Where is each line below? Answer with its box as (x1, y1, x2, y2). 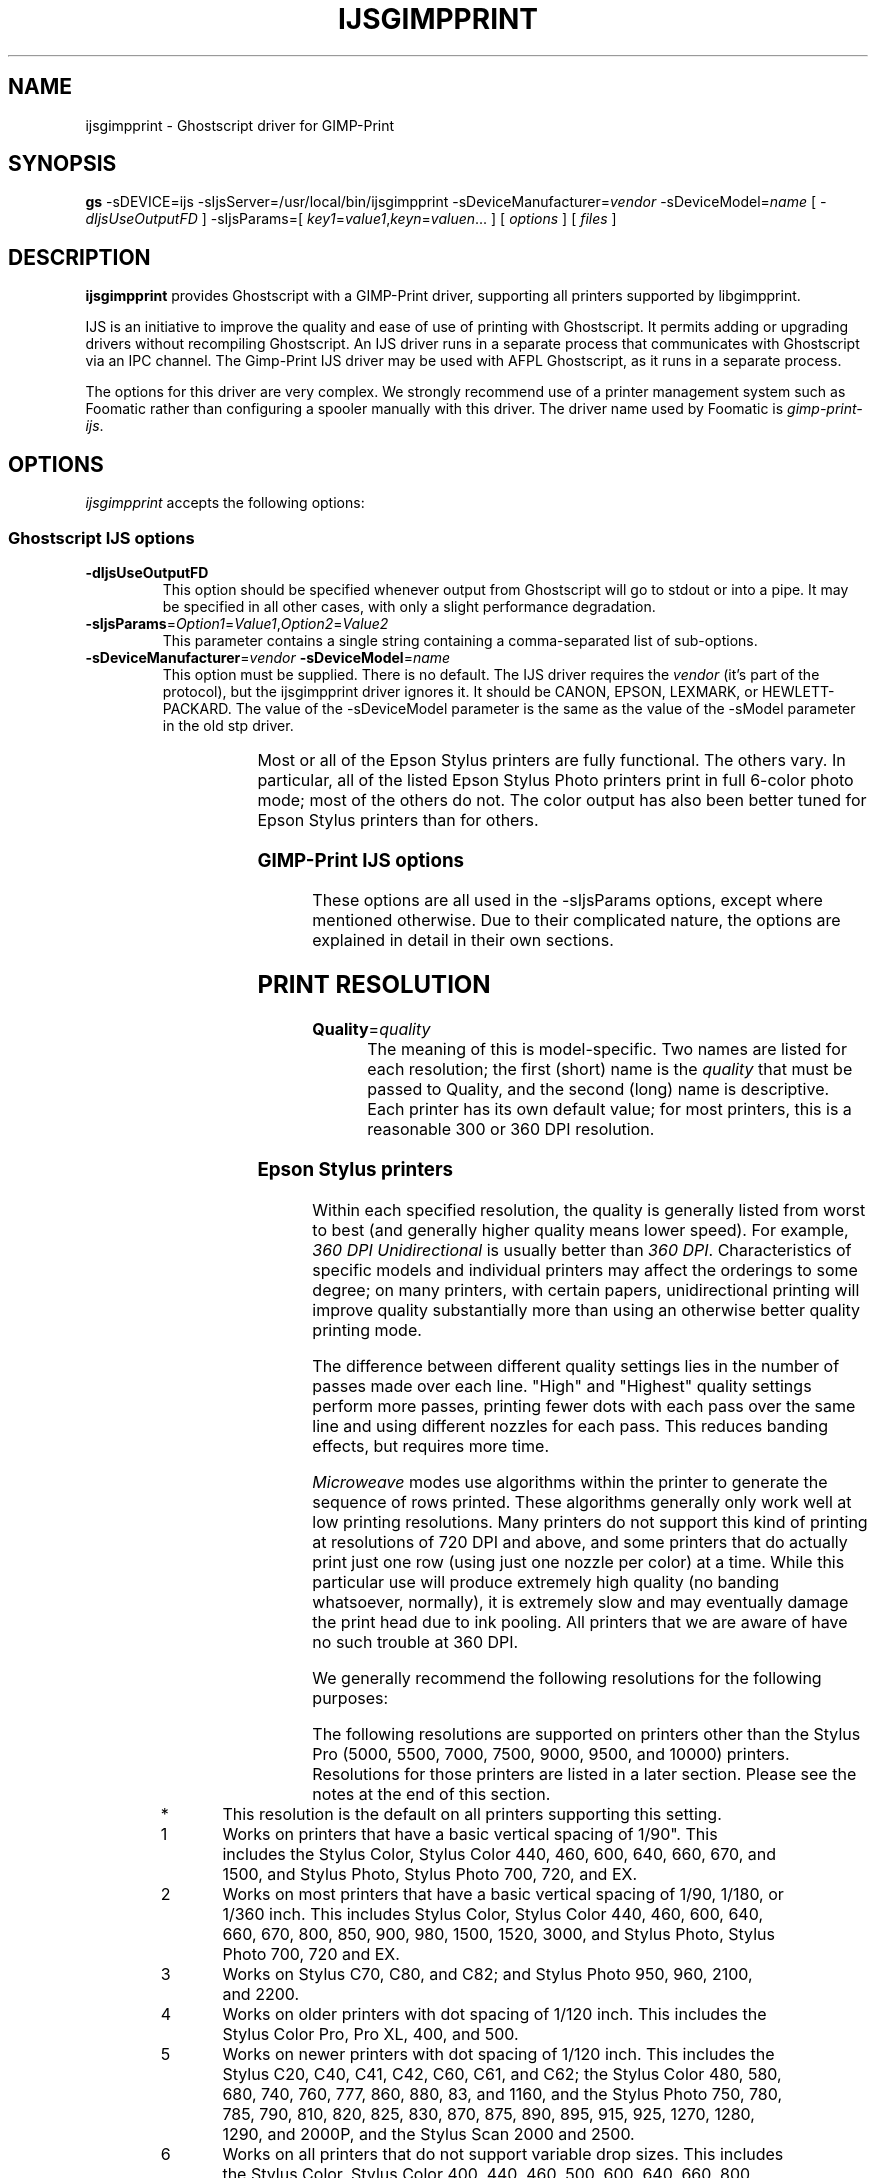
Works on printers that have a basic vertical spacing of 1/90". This (222, 1823, 718, 1844)
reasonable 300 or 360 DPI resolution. (367, 1119, 655, 1140)
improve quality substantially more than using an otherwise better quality (312, 1299, 861, 1320)
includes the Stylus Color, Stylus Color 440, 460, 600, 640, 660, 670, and (222, 1843, 777, 1864)
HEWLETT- (761, 682, 835, 700)
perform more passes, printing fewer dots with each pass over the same (312, 1395, 856, 1416)
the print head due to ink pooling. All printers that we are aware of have (312, 1611, 848, 1632)
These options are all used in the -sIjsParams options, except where (312, 890, 823, 911)
